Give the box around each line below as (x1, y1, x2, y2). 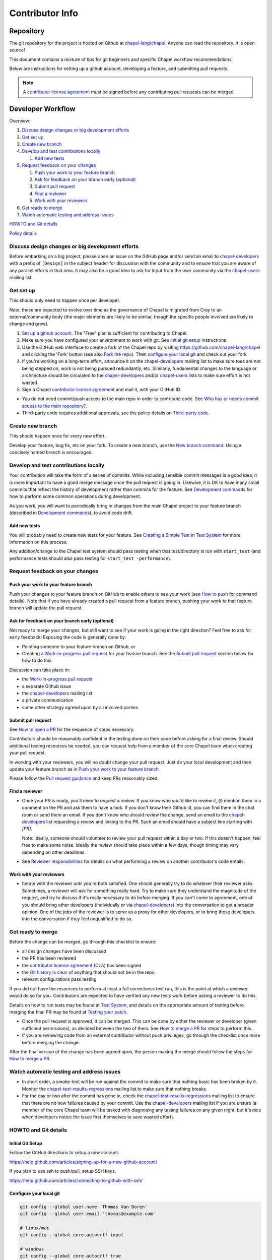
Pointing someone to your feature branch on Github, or (22, 643, 135, 650)
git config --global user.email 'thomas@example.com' (20, 1211, 156, 1217)
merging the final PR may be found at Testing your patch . (9, 1009, 128, 1015)
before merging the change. (22, 1039, 80, 1045)
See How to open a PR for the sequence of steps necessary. (9, 726, 134, 733)
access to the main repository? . (22, 403, 88, 409)
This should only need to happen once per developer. (9, 297, 120, 303)
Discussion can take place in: (9, 667, 70, 673)
